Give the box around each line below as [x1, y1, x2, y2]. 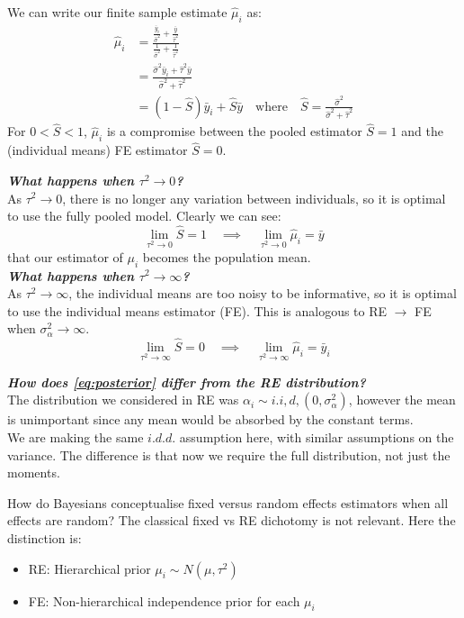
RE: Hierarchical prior [28, 559, 151, 577]
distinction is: [7, 529, 82, 548]
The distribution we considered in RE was [7, 390, 239, 409]
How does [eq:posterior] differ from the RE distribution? [7, 372, 366, 391]
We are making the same [7, 428, 144, 447]
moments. [7, 463, 60, 482]
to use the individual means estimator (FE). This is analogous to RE [7, 301, 388, 320]
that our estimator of [7, 247, 123, 266]
